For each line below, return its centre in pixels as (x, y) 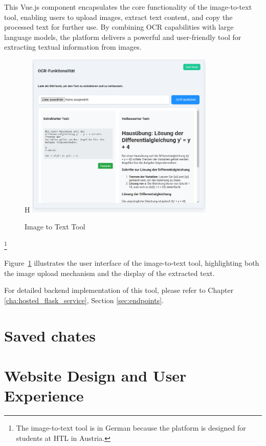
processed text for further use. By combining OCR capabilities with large (119, 27)
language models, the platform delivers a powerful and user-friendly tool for (123, 37)
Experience (44, 396)
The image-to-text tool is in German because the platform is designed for (131, 428)
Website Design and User (95, 376)
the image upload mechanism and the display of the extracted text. (109, 273)
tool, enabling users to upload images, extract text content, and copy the (118, 17)
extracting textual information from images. (73, 47)
